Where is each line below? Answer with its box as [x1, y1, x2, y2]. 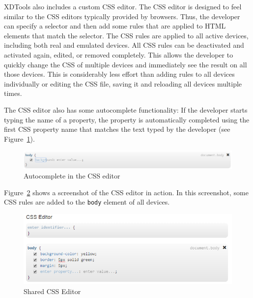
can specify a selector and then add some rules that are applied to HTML [4, 21, 226, 31]
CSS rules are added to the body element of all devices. [4, 197, 170, 207]
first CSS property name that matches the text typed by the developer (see [4, 124, 230, 134]
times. [4, 88, 22, 98]
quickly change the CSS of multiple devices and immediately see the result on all [4, 59, 247, 69]
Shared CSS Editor [24, 286, 81, 296]
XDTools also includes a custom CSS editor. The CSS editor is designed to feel [4, 1, 242, 11]
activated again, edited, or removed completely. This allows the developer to [4, 49, 233, 60]
